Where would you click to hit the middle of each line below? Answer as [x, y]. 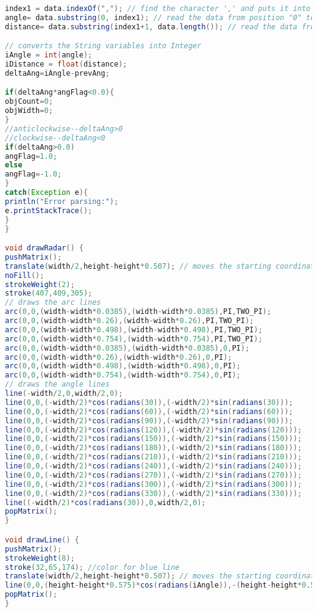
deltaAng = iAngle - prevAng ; [57, 73]
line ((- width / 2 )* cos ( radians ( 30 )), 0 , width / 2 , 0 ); [105, 502]
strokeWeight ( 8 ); [40, 558]
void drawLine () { [42, 540]
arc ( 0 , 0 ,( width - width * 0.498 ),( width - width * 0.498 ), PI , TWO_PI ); [134, 330]
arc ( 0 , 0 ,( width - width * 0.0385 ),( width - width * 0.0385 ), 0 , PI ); [127, 348]
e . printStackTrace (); [49, 210]
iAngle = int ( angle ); [49, 55]
